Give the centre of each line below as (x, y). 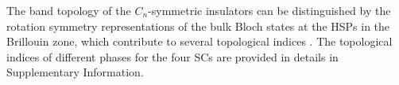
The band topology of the (69, 10)
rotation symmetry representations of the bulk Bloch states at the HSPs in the (198, 26)
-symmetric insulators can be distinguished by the (269, 10)
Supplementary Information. (75, 72)
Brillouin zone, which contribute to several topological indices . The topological (199, 41)
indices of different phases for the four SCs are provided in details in (172, 56)
